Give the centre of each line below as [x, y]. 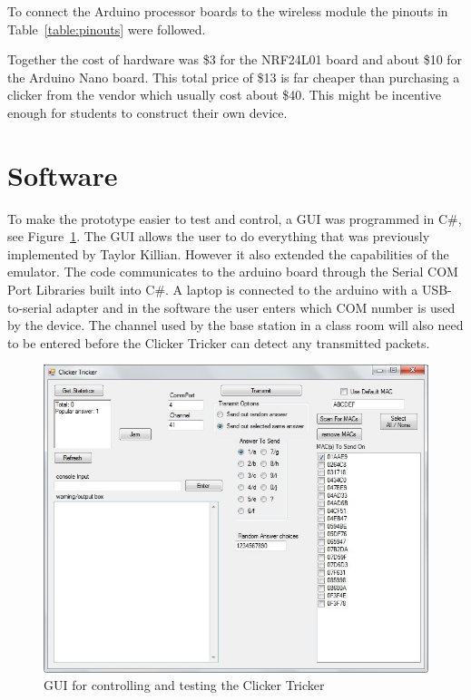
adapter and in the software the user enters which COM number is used [255, 307]
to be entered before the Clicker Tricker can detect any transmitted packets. [219, 342]
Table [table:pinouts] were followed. [107, 29]
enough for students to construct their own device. [147, 112]
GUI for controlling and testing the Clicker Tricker [184, 685]
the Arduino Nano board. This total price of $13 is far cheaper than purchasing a [234, 77]
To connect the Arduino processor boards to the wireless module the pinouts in [228, 11]
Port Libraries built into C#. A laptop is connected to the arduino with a [213, 290]
